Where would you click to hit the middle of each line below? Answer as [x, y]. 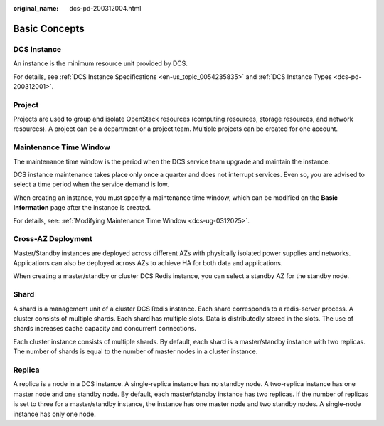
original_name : [36, 8]
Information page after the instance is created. [82, 208]
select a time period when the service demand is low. [91, 184]
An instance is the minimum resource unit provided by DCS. [101, 63]
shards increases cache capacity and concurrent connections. [105, 329]
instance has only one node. [54, 414]
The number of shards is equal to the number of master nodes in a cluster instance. [135, 351]
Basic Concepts [49, 28]
